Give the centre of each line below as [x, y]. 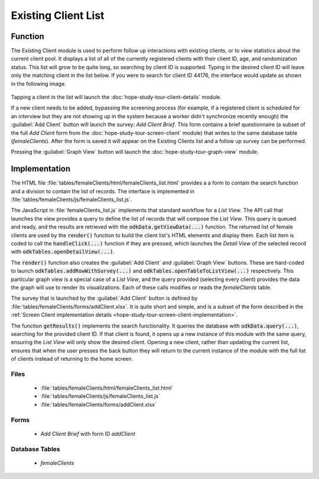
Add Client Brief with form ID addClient [88, 433]
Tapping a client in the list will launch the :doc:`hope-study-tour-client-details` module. [116, 97]
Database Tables [35, 449]
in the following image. [38, 83]
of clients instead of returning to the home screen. [72, 359]
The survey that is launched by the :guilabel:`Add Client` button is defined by [104, 298]
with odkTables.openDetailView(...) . [63, 252]
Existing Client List [58, 15]
